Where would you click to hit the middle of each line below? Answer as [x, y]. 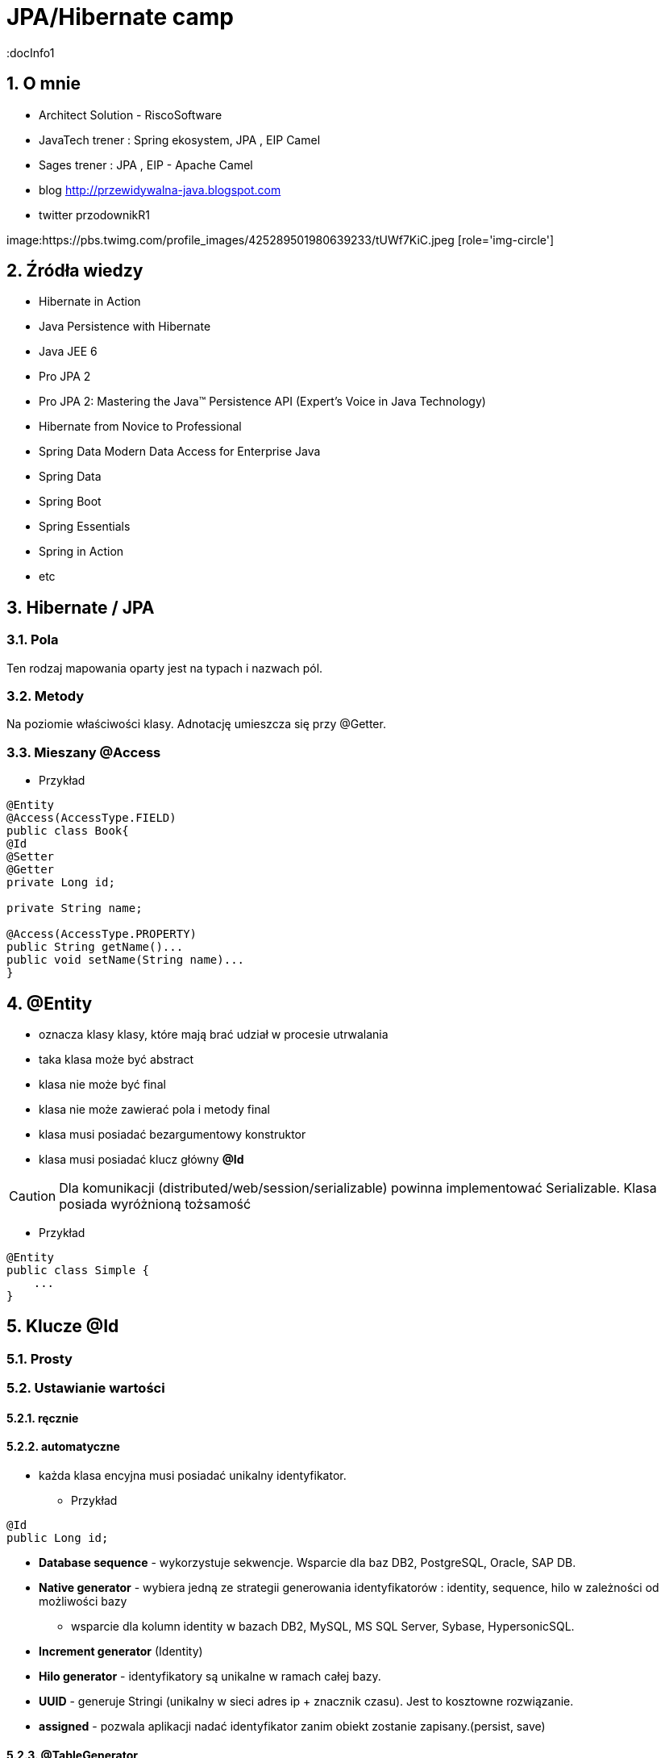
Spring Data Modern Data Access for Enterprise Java [180, 452]
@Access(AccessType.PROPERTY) [102, 934]
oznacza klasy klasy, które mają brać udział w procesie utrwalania [214, 1034]
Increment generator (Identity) [121, 1652]
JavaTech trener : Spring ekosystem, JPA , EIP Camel [180, 140]
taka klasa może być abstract [116, 1059]
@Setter [31, 857]
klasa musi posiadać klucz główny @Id [141, 1159]
